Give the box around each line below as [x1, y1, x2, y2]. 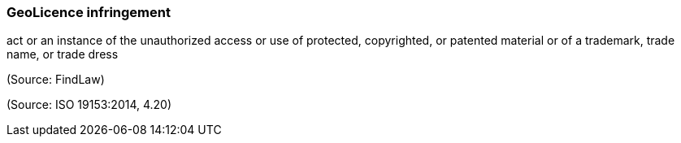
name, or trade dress [7, 47, 119, 62]
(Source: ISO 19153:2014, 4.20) [7, 97, 172, 112]
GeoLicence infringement [7, 4, 171, 20]
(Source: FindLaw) [7, 72, 105, 87]
